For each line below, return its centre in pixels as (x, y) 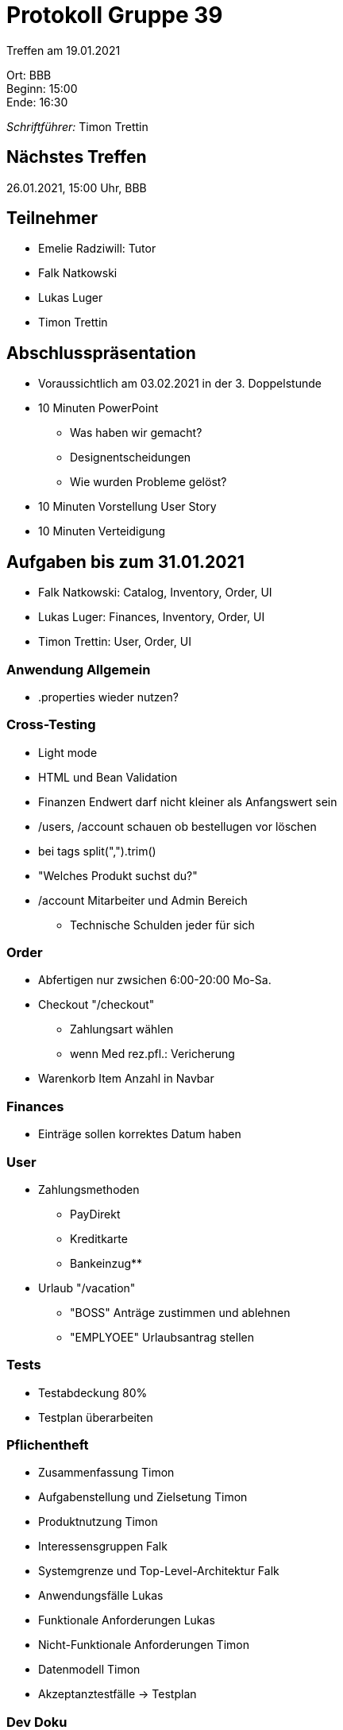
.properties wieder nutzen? (108, 697)
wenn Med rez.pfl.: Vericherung (152, 1054)
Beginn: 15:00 (42, 88)
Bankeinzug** (106, 1263)
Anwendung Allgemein (79, 669)
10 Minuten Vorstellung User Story (127, 507)
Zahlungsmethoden (89, 1189)
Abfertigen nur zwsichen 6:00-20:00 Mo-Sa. (155, 980)
